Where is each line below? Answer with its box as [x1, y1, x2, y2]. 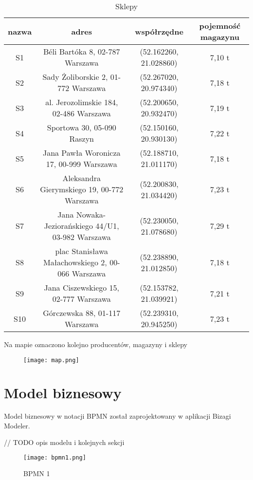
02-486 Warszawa [52, 108, 111, 119]
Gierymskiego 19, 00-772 [40, 184, 124, 195]
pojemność [199, 20, 241, 31]
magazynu [200, 31, 239, 42]
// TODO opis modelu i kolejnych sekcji [4, 437, 125, 447]
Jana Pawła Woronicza [42, 147, 121, 158]
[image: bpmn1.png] [23, 454, 86, 462]
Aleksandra [62, 172, 101, 184]
